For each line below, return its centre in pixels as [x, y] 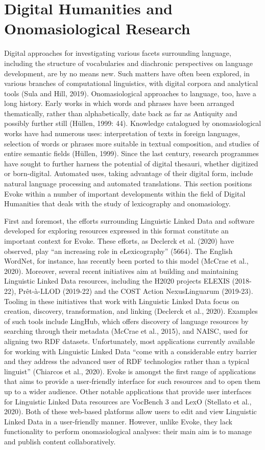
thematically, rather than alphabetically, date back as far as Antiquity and [121, 113]
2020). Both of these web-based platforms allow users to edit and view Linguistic [130, 411]
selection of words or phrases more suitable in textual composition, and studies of [131, 143]
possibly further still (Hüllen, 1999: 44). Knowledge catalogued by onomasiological [133, 123]
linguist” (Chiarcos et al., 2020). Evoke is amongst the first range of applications [130, 371]
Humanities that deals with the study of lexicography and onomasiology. [117, 203]
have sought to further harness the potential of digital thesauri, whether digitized [131, 163]
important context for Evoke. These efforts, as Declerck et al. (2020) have [119, 241]
